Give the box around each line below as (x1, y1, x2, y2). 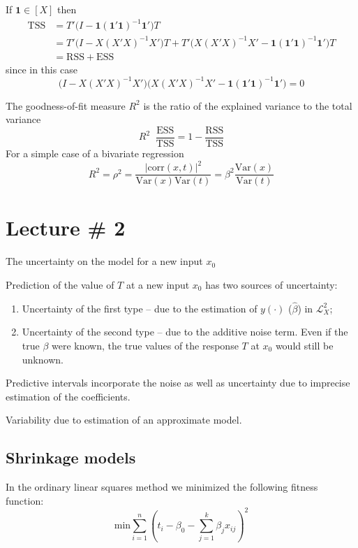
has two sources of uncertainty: (205, 277, 338, 291)
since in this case (6, 62, 77, 76)
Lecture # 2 (6, 213, 126, 242)
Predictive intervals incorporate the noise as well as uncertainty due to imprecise (6, 375, 350, 390)
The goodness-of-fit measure (6, 98, 126, 113)
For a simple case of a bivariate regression (6, 146, 184, 161)
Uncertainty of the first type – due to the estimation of (22, 301, 258, 315)
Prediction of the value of (6, 277, 114, 291)
